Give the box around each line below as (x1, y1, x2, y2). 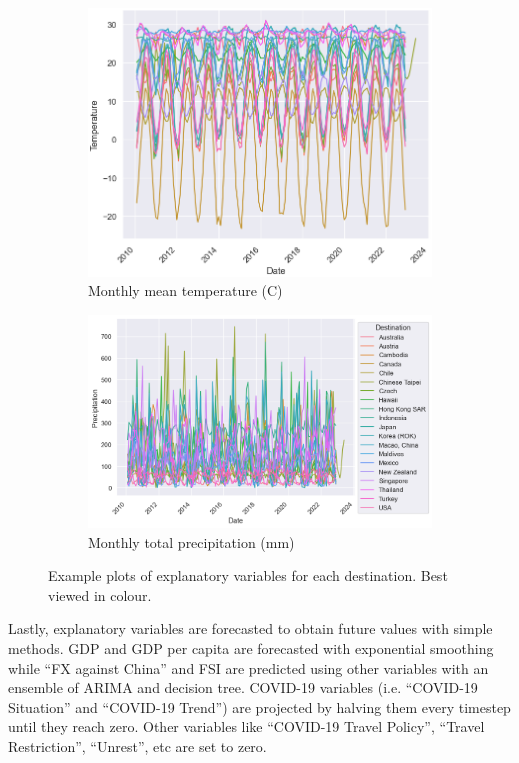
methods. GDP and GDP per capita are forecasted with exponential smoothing (8, 637, 494, 658)
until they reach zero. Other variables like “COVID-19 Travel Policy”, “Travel (8, 716, 485, 737)
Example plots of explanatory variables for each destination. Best (48, 565, 448, 586)
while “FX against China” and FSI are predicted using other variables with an (8, 657, 489, 678)
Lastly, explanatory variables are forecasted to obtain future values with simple (8, 618, 493, 639)
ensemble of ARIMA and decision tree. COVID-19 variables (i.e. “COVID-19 (8, 677, 478, 698)
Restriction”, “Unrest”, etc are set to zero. (8, 735, 267, 756)
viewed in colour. (48, 584, 152, 605)
